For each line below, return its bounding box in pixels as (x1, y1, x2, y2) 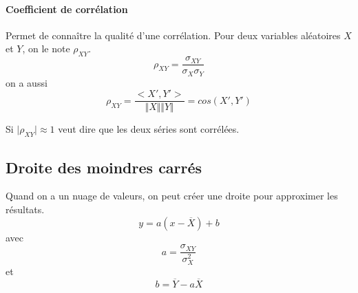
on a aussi (6, 75, 48, 89)
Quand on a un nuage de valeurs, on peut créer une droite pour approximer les (6, 188, 338, 203)
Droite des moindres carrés (6, 156, 202, 177)
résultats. (6, 202, 45, 216)
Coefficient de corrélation (6, 1, 128, 16)
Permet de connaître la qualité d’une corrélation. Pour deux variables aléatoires (6, 28, 341, 42)
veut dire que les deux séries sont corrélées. (58, 122, 240, 136)
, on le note (22, 41, 70, 56)
